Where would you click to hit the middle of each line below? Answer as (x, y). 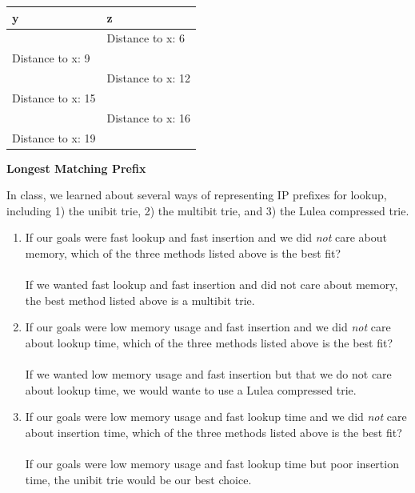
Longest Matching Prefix (76, 168)
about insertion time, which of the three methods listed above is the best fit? (213, 432)
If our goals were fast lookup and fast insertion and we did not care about (206, 237)
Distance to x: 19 (54, 137)
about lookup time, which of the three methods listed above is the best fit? (209, 343)
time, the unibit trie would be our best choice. (138, 479)
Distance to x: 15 (54, 97)
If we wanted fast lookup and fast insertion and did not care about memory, (211, 285)
